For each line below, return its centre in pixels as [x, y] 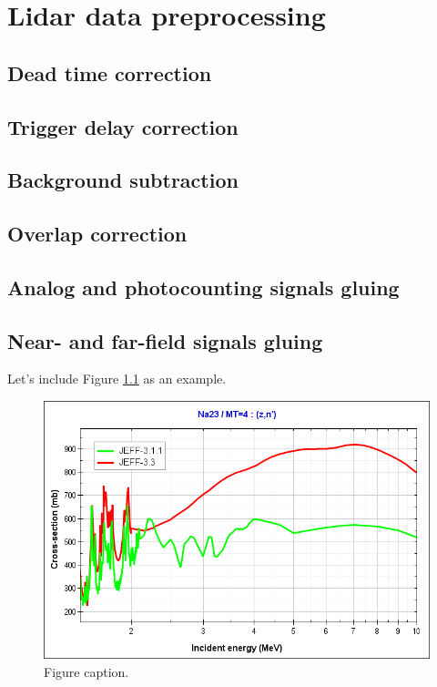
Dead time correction [110, 72]
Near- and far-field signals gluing [165, 340]
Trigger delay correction [123, 126]
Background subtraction [123, 180]
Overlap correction [97, 234]
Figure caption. [86, 671]
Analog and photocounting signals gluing [203, 287]
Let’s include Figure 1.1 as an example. [117, 379]
